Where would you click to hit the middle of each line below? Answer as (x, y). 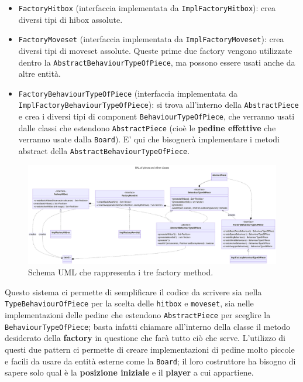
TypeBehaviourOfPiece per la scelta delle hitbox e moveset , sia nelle (129, 303)
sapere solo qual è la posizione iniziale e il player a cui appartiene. (129, 372)
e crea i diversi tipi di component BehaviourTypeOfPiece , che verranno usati (156, 116)
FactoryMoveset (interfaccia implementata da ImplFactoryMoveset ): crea (151, 39)
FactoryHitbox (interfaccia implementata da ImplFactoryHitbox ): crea (147, 8)
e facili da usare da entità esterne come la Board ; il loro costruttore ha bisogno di (150, 361)
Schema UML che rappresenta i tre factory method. (121, 272)
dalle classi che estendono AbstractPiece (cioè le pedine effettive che (147, 127)
